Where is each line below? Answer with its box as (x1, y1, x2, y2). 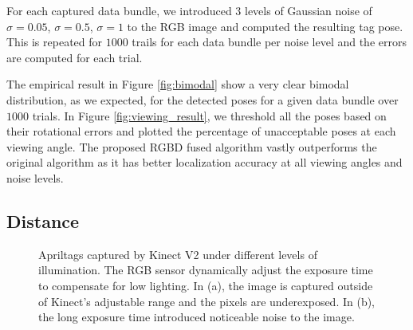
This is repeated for (6, 33, 103, 50)
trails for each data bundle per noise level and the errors (132, 33, 407, 50)
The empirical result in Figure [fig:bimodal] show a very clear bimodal (6, 76, 349, 92)
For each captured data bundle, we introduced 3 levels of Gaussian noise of (6, 2, 372, 18)
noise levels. (6, 169, 64, 186)
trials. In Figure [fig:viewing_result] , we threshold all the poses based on (32, 107, 387, 124)
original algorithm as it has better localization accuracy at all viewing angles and (6, 154, 403, 171)
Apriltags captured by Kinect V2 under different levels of (38, 246, 317, 262)
